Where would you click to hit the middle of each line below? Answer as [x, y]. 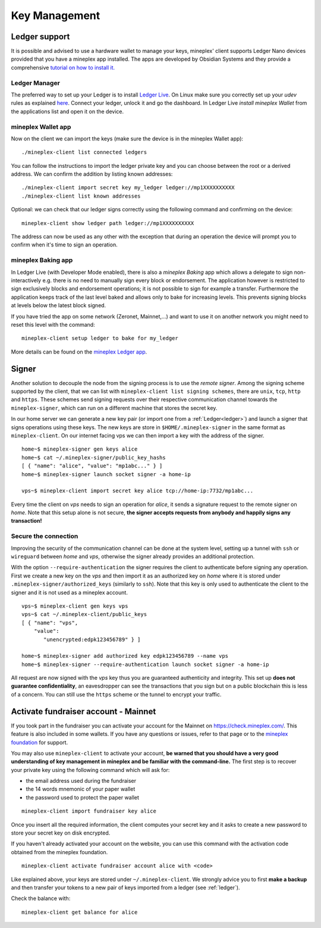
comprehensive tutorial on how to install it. [63, 67]
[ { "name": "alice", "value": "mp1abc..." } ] [92, 466]
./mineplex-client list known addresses [81, 196]
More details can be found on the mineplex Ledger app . [79, 352]
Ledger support [40, 37]
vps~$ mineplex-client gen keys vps [75, 606]
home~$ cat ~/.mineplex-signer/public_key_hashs [94, 457]
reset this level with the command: [53, 324]
